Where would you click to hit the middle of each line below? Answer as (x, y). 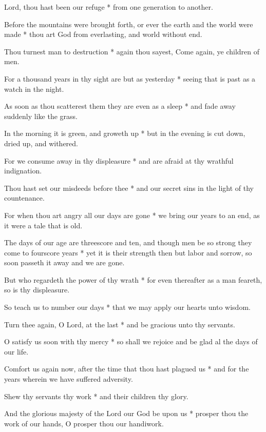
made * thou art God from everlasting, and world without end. (103, 34)
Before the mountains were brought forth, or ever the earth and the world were (129, 24)
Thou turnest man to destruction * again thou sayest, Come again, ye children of (132, 51)
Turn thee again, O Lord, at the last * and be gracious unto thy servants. (120, 324)
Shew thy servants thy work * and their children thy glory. (96, 396)
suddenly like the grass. (41, 116)
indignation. (23, 171)
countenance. (24, 198)
